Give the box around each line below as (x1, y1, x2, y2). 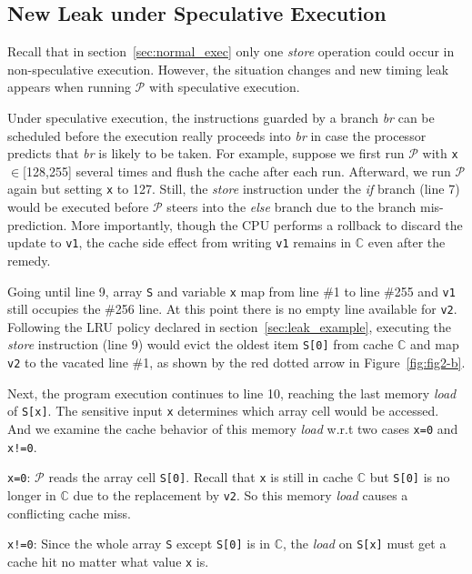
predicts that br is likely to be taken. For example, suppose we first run (7, 144, 405, 163)
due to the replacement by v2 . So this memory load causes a (73, 485, 408, 504)
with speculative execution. (148, 77, 300, 96)
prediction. (7, 215, 67, 234)
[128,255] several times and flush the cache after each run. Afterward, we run (23, 161, 451, 180)
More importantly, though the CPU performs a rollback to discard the (71, 215, 463, 234)
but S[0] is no (369, 468, 450, 487)
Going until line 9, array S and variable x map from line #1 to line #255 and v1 (7, 281, 456, 300)
